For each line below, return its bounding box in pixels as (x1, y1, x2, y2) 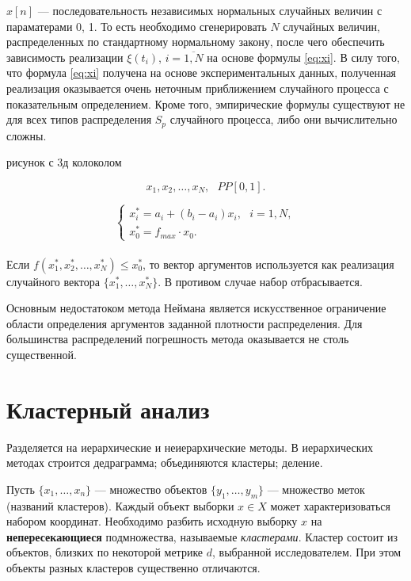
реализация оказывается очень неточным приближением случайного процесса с (6, 79, 389, 96)
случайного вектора (6, 273, 101, 289)
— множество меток (267, 480, 365, 497)
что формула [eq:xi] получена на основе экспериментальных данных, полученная (6, 64, 397, 81)
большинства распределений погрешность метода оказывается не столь (6, 331, 349, 347)
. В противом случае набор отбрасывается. (158, 273, 363, 289)
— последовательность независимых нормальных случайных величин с (37, 2, 382, 18)
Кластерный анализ (6, 392, 210, 425)
